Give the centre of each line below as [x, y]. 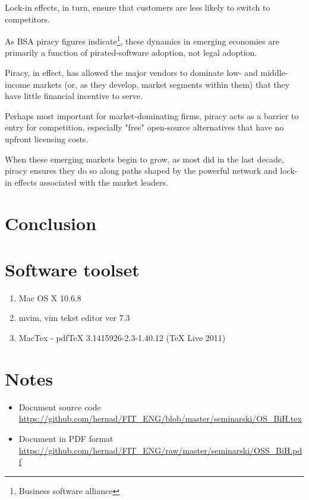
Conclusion [51, 223]
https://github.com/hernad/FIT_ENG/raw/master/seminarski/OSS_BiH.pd [160, 450]
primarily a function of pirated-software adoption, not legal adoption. [131, 52]
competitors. [27, 19]
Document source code [60, 407]
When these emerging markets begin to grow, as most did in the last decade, [144, 159]
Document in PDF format [66, 438]
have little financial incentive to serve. [74, 96]
